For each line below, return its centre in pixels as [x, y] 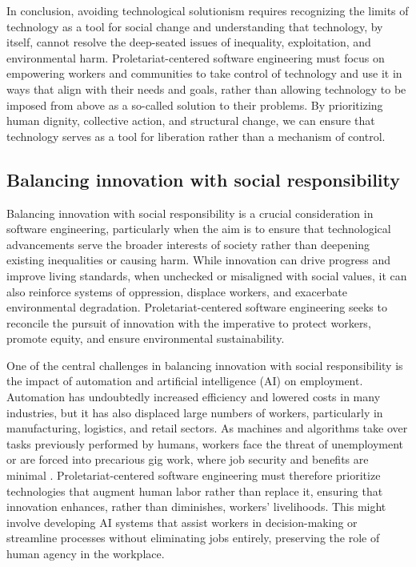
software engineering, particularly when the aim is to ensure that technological [199, 229]
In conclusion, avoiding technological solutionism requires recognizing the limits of [208, 10]
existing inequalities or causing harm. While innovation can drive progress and [199, 260]
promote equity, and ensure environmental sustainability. [146, 338]
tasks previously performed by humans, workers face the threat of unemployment [205, 443]
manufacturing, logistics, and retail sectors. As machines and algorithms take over [207, 428]
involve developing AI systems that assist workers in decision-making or [182, 522]
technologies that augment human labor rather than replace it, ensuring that [195, 491]
